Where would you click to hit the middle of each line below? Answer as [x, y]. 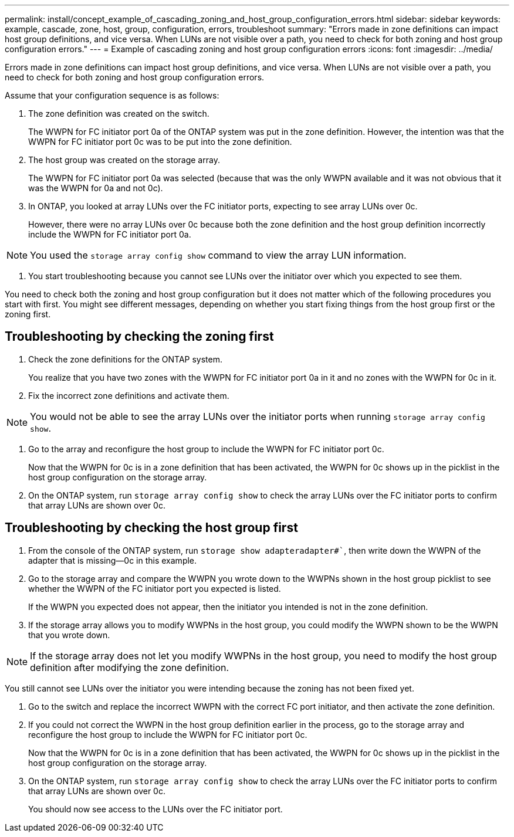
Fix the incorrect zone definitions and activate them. [129, 395]
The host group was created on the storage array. [124, 160]
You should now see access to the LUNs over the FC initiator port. [155, 809]
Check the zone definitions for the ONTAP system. [125, 359]
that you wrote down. [69, 635]
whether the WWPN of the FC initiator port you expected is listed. [155, 588]
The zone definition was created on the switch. [119, 113]
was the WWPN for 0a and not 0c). [96, 188]
